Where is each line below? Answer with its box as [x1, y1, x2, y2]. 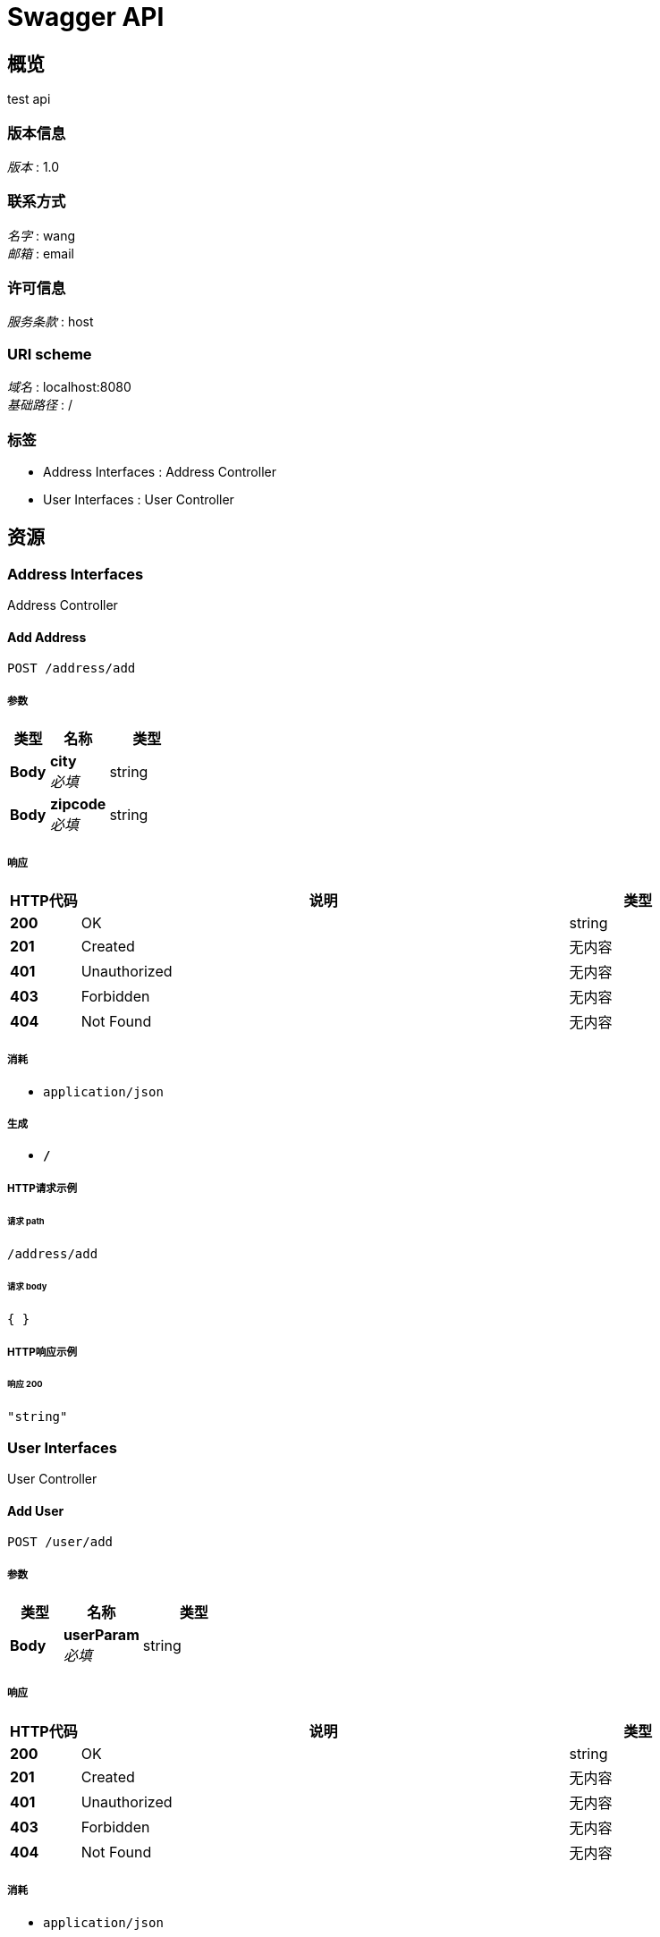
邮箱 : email [7, 245, 74, 261]
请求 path [7, 1215, 45, 1226]
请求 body [7, 1281, 47, 1292]
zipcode [49, 795, 106, 814]
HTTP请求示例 [7, 1181, 78, 1195]
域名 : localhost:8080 [7, 379, 131, 395]
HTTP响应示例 [7, 1345, 78, 1358]
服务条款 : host [7, 314, 94, 330]
